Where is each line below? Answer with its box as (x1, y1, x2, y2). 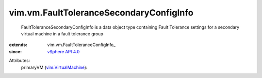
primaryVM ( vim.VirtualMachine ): (21, 64, 87, 70)
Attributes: (9, 58, 30, 63)
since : (9, 48, 22, 54)
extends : (9, 42, 28, 48)
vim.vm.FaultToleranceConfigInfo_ (47, 42, 116, 48)
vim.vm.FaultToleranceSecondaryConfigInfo (9, 7, 194, 18)
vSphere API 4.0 (47, 48, 80, 54)
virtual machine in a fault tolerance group (21, 31, 104, 36)
